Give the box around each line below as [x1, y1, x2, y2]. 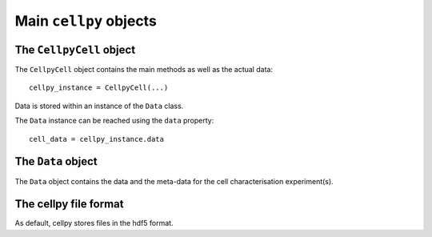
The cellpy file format [14, 197, 124, 211]
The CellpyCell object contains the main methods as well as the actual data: [14, 65, 274, 74]
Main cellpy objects [14, 12, 158, 30]
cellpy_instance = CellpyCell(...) [29, 83, 169, 92]
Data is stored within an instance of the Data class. [14, 101, 184, 110]
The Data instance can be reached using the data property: [14, 116, 214, 126]
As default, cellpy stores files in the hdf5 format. [14, 219, 174, 228]
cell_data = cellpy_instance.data [29, 135, 164, 143]
